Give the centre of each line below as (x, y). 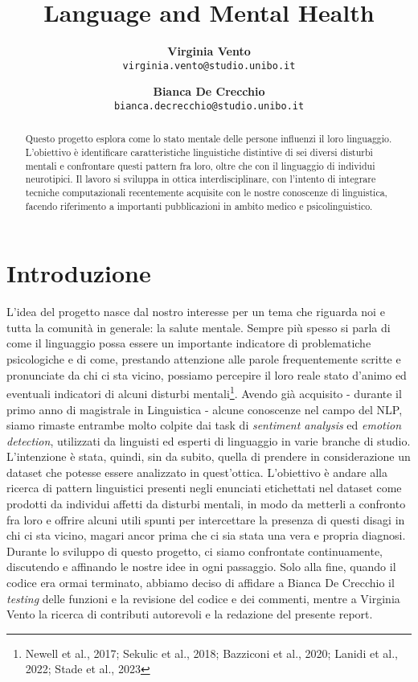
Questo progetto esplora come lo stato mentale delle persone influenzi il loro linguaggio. (209, 139)
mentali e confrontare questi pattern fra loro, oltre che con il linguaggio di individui (200, 165)
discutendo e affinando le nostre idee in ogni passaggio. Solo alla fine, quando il (201, 567)
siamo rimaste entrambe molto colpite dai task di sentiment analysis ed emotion (204, 425)
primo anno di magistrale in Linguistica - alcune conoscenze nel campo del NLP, (205, 409)
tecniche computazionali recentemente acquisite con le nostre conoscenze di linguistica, (206, 193)
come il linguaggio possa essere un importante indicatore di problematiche (189, 343)
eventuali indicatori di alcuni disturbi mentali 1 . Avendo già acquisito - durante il (204, 392)
